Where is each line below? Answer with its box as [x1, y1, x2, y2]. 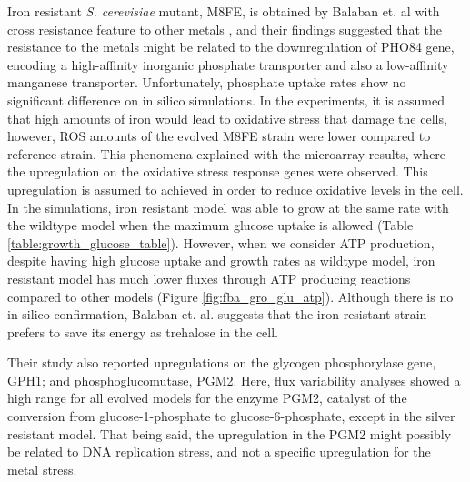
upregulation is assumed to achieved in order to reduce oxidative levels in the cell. [7, 179, 464, 198]
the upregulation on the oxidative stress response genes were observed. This [7, 162, 428, 181]
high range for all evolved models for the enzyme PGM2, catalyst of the [7, 388, 407, 407]
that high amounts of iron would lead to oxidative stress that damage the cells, [7, 108, 447, 127]
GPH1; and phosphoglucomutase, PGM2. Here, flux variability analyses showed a [7, 370, 461, 389]
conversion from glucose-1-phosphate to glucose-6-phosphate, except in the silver [7, 407, 455, 426]
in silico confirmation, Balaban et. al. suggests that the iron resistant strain [7, 305, 427, 324]
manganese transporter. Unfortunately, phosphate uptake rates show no [7, 73, 406, 92]
